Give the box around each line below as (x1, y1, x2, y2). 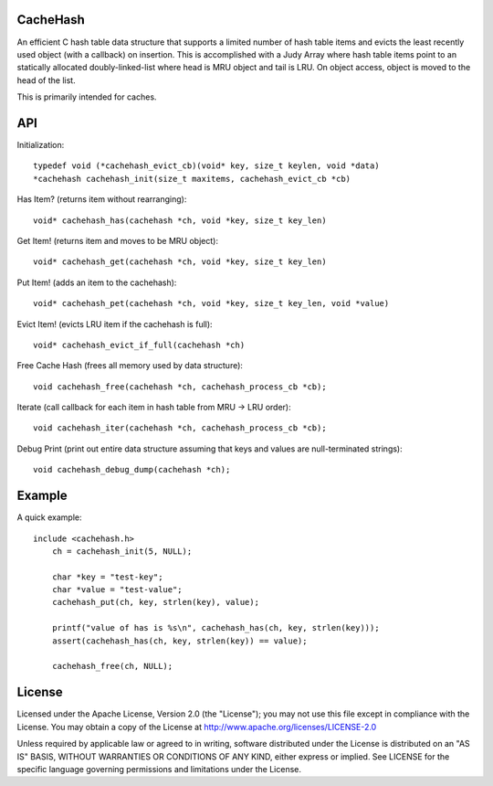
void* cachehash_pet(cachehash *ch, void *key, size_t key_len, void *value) (33, 298, 390, 309)
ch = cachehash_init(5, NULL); (51, 546, 193, 557)
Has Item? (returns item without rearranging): (16, 194, 187, 205)
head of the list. (16, 74, 77, 86)
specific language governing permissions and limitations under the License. (16, 763, 301, 774)
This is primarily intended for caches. (16, 91, 157, 102)
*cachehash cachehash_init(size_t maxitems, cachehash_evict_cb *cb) (33, 174, 351, 184)
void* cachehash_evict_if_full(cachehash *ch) (33, 339, 246, 350)
